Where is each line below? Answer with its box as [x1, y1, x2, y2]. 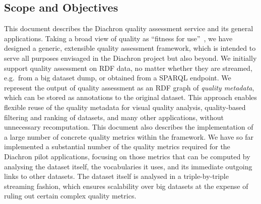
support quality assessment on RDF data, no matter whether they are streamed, [4, 62, 252, 73]
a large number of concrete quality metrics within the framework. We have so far [4, 131, 254, 142]
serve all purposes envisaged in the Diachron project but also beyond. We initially [4, 52, 257, 63]
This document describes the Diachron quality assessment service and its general [4, 23, 253, 34]
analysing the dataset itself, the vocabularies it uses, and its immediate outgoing [4, 161, 252, 171]
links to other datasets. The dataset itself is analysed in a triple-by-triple [4, 171, 229, 181]
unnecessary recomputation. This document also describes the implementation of [4, 122, 253, 132]
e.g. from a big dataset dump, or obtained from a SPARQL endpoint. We [4, 72, 231, 83]
